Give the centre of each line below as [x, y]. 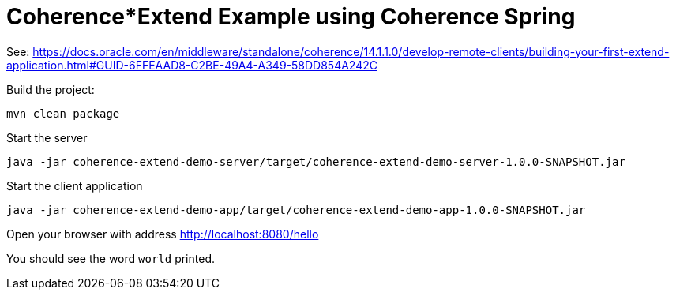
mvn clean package [63, 113]
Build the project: [51, 89]
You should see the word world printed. [111, 258]
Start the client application [75, 185]
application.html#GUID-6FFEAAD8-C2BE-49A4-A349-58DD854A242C [192, 65]
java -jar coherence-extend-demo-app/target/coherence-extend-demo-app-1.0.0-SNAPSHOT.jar [296, 210]
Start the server [47, 137]
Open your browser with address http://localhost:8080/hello [163, 234]
